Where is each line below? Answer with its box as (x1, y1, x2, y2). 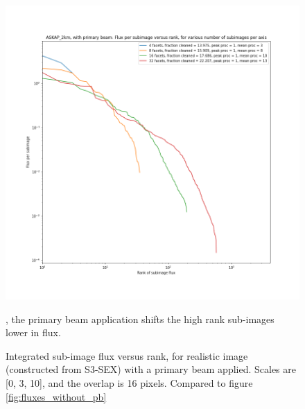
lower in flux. (6, 325, 61, 340)
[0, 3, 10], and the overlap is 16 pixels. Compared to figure (6, 375, 253, 390)
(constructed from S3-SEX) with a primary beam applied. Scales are (6, 362, 297, 376)
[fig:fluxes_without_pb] (6, 389, 107, 403)
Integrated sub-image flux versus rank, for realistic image (6, 348, 248, 363)
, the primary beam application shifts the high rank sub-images (6, 311, 274, 326)
